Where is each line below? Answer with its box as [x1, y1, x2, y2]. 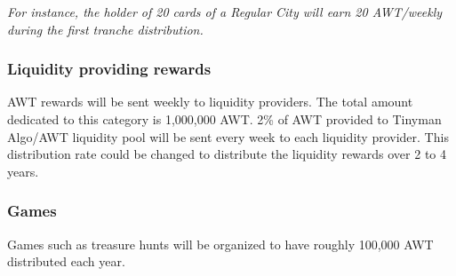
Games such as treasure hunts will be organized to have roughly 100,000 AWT [7, 234, 434, 253]
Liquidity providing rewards [7, 58, 212, 80]
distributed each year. [7, 252, 125, 271]
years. [7, 162, 39, 180]
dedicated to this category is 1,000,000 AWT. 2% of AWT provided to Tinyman [7, 110, 442, 128]
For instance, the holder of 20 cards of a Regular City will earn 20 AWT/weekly [7, 3, 443, 20]
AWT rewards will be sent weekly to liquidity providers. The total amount [7, 92, 413, 111]
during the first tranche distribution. [7, 20, 204, 38]
